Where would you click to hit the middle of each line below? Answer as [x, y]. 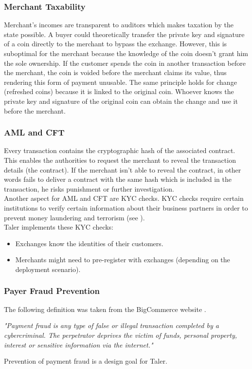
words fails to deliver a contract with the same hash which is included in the [118, 179]
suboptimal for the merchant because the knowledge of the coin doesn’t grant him [126, 53]
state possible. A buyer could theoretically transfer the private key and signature [124, 34]
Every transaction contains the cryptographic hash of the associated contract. [120, 150]
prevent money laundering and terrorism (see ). [74, 217]
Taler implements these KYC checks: [59, 227]
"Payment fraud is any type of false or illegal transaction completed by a [111, 325]
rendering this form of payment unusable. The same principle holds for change [120, 82]
